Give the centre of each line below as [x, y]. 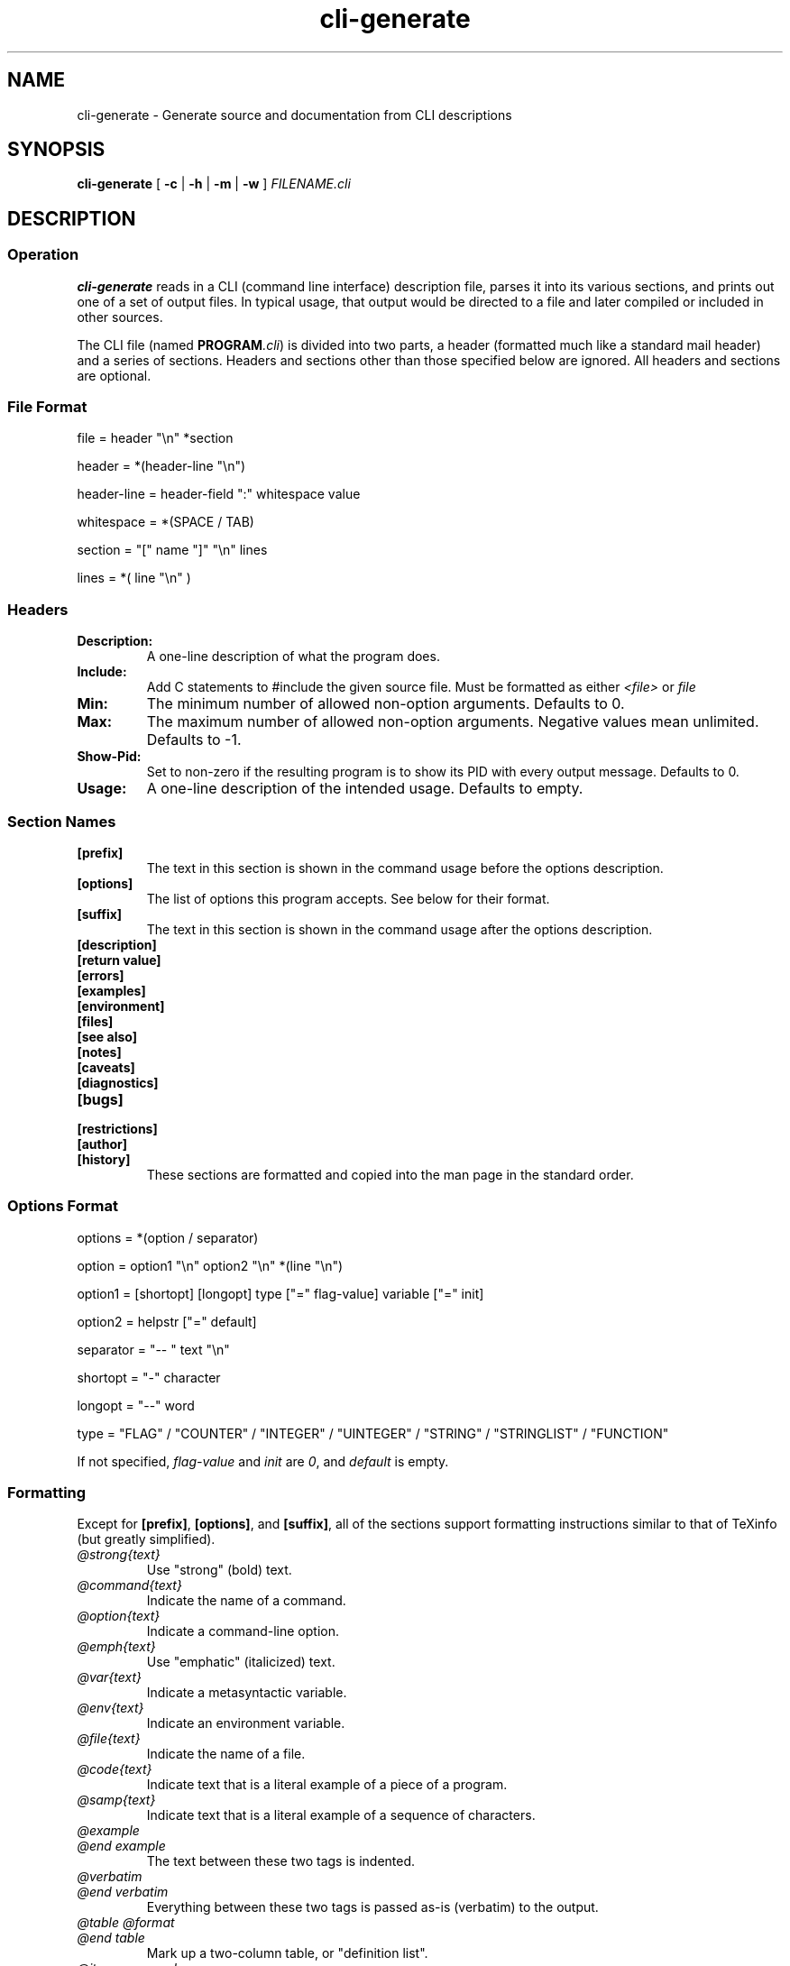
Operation [43, 255]
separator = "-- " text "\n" [153, 1349]
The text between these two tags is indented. [281, 1861]
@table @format [126, 1923]
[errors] [101, 975]
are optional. [114, 375]
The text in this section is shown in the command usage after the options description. [400, 929]
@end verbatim [123, 1892]
